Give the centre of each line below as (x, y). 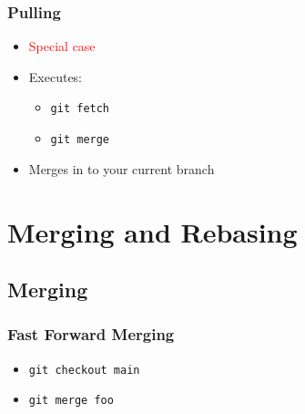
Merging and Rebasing (152, 231)
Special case (62, 46)
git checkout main (84, 370)
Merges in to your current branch (122, 168)
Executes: (56, 76)
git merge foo (71, 401)
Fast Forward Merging (91, 334)
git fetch (80, 109)
